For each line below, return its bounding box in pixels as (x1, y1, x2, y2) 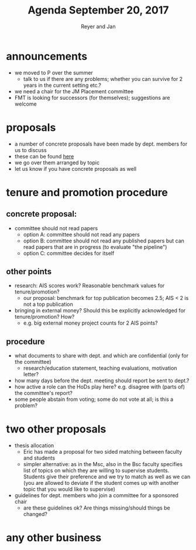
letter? (23, 371, 39, 378)
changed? (23, 511, 48, 518)
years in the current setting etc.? (23, 82, 101, 89)
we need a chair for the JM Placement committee (14, 87, 133, 95)
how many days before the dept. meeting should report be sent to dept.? (14, 377, 190, 384)
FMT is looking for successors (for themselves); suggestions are (14, 94, 171, 101)
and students (23, 454, 56, 461)
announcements (6, 49, 88, 63)
